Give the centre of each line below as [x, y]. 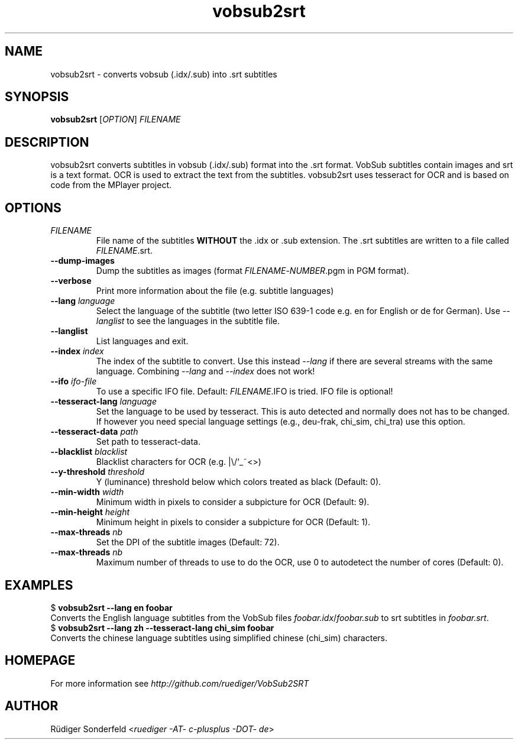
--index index [77, 351]
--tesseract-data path [94, 432]
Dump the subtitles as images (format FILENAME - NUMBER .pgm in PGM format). [252, 271]
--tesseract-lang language [103, 402]
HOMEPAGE [40, 661]
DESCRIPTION [47, 142]
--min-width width [87, 492]
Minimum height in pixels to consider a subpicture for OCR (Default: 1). [233, 522]
